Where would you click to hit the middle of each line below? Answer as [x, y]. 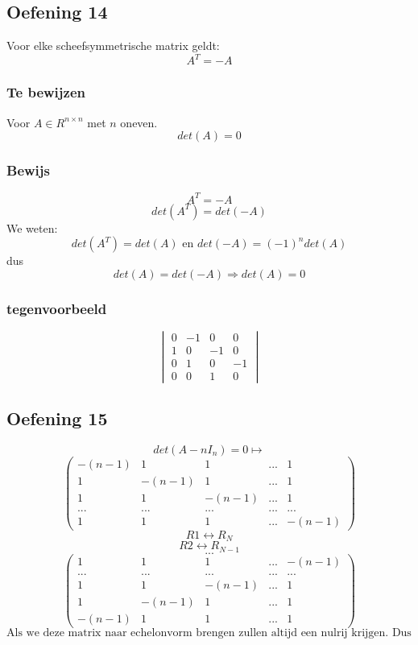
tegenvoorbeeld [57, 308]
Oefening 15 [57, 418]
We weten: [32, 227]
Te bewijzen [46, 92]
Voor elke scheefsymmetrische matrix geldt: [113, 45]
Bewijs [28, 170]
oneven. [139, 122]
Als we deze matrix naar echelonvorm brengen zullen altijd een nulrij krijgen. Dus [209, 633]
